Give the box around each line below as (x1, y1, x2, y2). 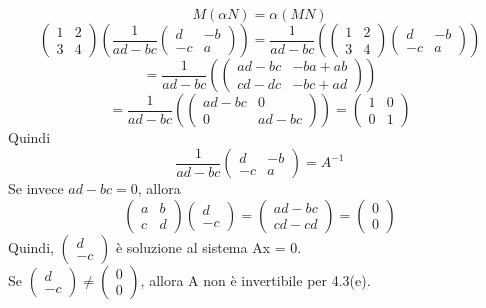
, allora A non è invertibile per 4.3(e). (140, 269, 371, 290)
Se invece (8, 178, 64, 199)
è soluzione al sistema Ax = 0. (115, 236, 302, 257)
